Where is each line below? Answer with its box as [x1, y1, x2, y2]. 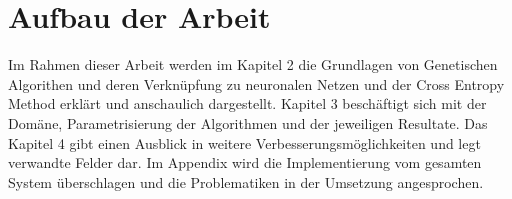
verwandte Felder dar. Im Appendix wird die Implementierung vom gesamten [8, 152, 482, 173]
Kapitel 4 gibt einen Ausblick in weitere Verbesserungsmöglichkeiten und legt [8, 132, 481, 153]
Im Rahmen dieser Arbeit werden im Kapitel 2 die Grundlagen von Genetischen [8, 54, 498, 75]
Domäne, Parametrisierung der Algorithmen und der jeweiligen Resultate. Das [8, 112, 488, 133]
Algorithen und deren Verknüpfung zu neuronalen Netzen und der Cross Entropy [8, 73, 505, 94]
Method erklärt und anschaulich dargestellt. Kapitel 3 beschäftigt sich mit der [8, 93, 487, 114]
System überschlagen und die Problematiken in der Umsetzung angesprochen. [8, 171, 484, 192]
